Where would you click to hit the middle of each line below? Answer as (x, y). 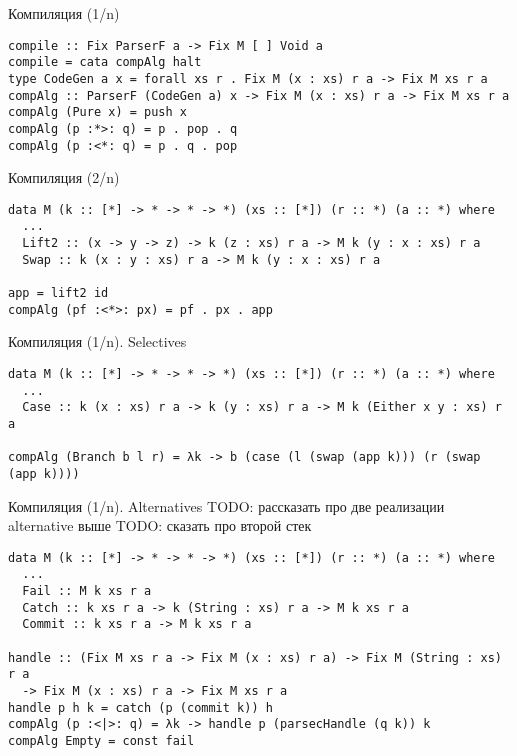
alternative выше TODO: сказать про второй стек (160, 525)
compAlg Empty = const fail (101, 740)
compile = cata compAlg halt (105, 62)
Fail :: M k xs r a (87, 591)
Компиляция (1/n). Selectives (97, 341)
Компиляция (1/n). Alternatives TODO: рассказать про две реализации (226, 505)
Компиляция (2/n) (64, 177)
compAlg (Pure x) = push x (97, 112)
